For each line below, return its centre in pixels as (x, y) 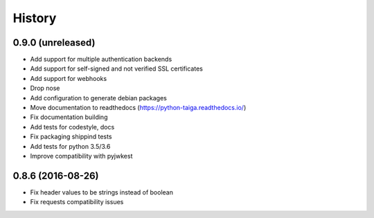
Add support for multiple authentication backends (101, 60)
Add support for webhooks (69, 78)
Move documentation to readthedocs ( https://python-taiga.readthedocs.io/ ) (138, 108)
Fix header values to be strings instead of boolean (101, 192)
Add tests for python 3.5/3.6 (70, 146)
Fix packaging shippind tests (71, 137)
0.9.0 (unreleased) (54, 43)
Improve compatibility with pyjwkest (81, 156)
